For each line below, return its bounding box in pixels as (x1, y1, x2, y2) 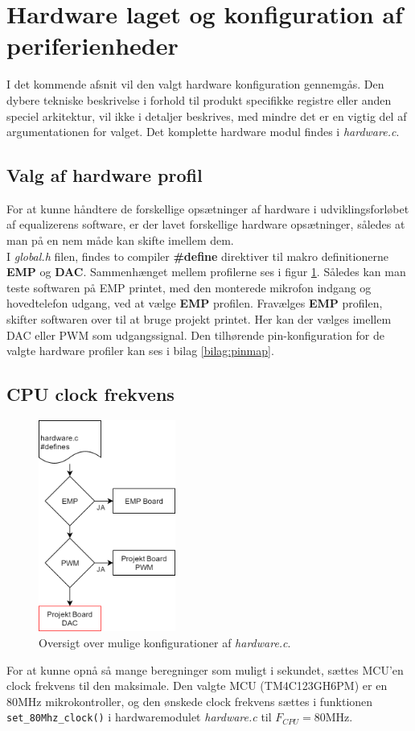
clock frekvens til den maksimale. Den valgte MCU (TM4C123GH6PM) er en (6, 677, 388, 694)
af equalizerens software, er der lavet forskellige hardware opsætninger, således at (6, 216, 405, 233)
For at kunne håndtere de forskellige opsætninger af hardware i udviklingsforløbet (6, 200, 409, 217)
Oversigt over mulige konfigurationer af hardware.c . (39, 634, 291, 651)
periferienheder (6, 29, 179, 62)
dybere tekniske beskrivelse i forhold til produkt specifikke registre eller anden (6, 91, 392, 108)
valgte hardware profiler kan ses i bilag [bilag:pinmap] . (6, 342, 274, 359)
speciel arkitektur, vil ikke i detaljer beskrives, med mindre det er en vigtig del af (6, 107, 407, 124)
